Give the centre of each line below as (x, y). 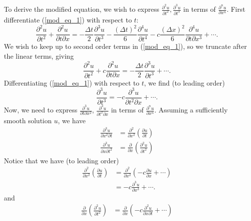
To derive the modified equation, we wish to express (82, 9)
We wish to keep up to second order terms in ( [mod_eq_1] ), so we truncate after (125, 46)
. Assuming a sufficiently (191, 110)
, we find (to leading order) (184, 82)
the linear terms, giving (39, 56)
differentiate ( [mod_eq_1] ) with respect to (68, 19)
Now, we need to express (41, 110)
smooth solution (28, 120)
